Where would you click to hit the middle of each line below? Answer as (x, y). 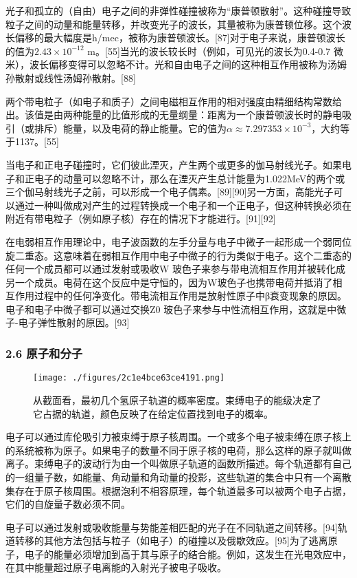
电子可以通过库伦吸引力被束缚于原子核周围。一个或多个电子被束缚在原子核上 (178, 437)
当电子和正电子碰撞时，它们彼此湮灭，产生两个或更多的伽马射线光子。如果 (174, 164)
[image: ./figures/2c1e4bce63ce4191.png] (129, 378)
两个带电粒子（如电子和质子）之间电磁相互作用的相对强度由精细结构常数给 (174, 101)
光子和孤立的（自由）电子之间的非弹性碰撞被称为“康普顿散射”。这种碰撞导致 (178, 10)
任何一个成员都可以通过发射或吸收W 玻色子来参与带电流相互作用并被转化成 (176, 269)
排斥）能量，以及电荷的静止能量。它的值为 (130, 128)
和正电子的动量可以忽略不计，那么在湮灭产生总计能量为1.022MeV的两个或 (180, 178)
